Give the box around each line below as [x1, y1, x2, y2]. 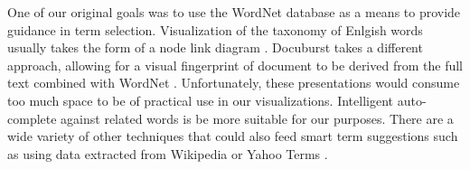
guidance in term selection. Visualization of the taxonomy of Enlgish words [7, 20, 423, 39]
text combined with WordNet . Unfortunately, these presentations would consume [7, 73, 460, 92]
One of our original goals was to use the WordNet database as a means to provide [7, 3, 461, 21]
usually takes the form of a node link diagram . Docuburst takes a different [7, 38, 423, 57]
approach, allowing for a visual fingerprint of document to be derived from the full [7, 55, 463, 74]
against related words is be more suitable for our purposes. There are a [61, 108, 454, 127]
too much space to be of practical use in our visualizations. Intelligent [7, 90, 393, 109]
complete [7, 108, 57, 127]
